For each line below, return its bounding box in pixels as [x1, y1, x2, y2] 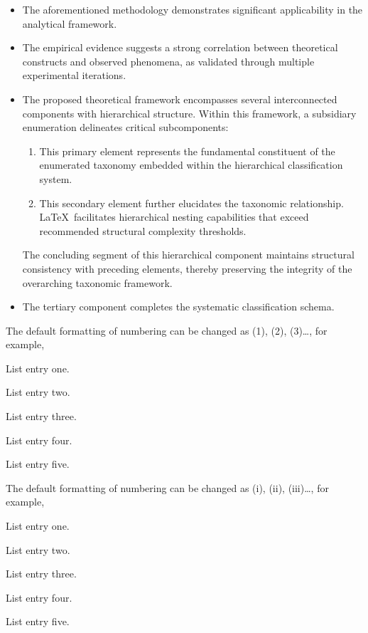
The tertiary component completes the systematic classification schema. [22, 299, 335, 314]
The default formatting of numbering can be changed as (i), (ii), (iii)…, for [6, 480, 329, 495]
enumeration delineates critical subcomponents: [22, 120, 229, 135]
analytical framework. [22, 16, 117, 31]
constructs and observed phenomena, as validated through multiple [22, 53, 315, 68]
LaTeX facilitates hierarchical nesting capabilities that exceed [39, 209, 309, 224]
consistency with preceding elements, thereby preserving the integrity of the [22, 261, 352, 276]
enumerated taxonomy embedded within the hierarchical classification [39, 157, 343, 172]
